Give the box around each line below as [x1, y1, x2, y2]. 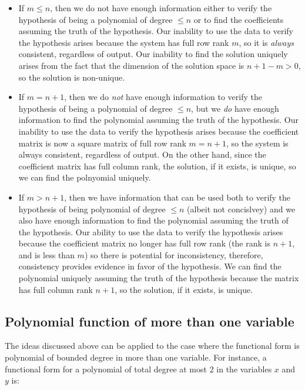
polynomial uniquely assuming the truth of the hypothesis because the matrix [18, 272, 299, 284]
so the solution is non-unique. [18, 71, 125, 83]
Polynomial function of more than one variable [5, 312, 294, 330]
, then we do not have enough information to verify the [64, 91, 262, 103]
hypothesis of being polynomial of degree [18, 202, 166, 215]
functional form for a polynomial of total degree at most [5, 362, 207, 375]
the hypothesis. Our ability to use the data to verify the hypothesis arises [18, 225, 283, 238]
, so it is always [239, 36, 294, 48]
